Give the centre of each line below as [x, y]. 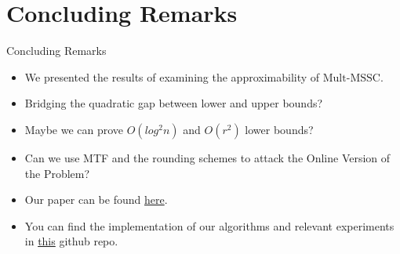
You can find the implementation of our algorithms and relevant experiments [209, 225]
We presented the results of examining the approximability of [172, 76]
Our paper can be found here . [96, 200]
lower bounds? [279, 129]
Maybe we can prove [74, 129]
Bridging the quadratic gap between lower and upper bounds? [174, 103]
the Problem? [57, 173]
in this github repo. [71, 241]
